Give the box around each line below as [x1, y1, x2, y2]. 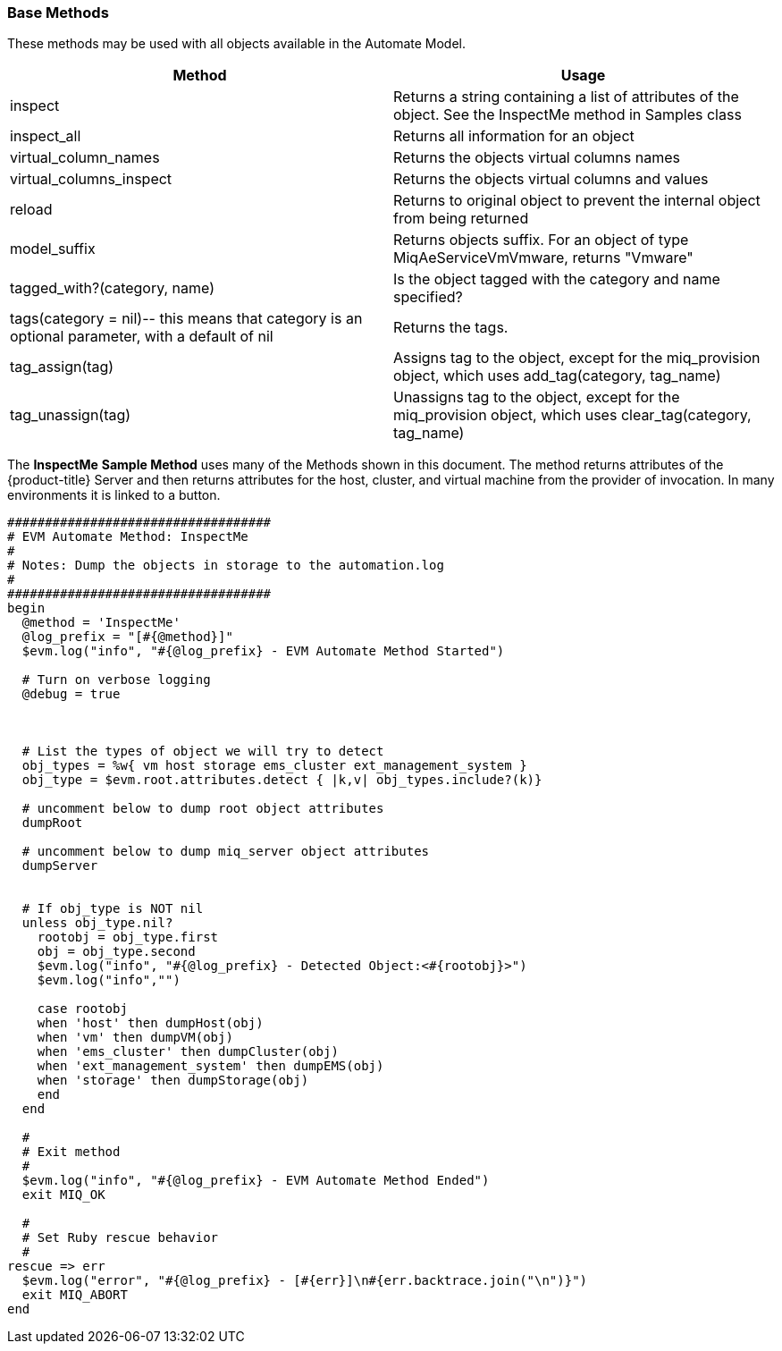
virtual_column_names [10, 148, 160, 167]
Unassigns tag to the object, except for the [393, 388, 680, 407]
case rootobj [37, 1001, 128, 1017]
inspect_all [10, 127, 81, 146]
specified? [393, 288, 463, 307]
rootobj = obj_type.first [37, 930, 219, 945]
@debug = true [21, 687, 121, 702]
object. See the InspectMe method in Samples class [393, 106, 742, 124]
